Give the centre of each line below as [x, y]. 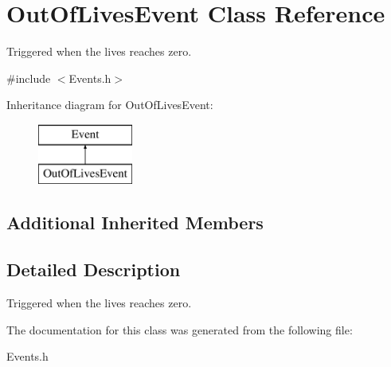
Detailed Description [94, 269]
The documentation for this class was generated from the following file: [180, 329]
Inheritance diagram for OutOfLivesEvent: [110, 105]
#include [29, 78]
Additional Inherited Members [135, 223]
